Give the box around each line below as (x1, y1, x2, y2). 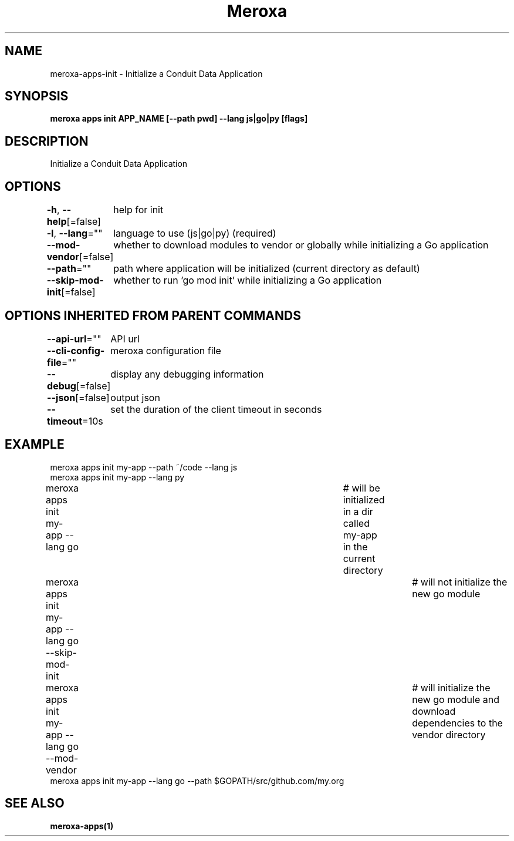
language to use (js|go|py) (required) (113, 227, 276, 240)
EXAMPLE (5, 437, 65, 452)
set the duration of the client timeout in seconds (110, 403, 322, 415)
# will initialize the (412, 681, 491, 694)
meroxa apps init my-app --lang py (50, 472, 185, 482)
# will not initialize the (412, 576, 508, 588)
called (343, 517, 370, 529)
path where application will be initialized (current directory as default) (113, 263, 420, 275)
